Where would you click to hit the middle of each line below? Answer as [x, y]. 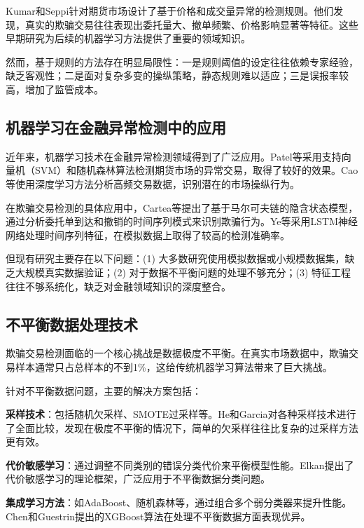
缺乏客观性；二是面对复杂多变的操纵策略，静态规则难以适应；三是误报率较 [177, 75]
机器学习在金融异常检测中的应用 [116, 127]
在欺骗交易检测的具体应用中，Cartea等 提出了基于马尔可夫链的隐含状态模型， [182, 207]
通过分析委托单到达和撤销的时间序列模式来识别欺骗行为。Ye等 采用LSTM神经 [182, 221]
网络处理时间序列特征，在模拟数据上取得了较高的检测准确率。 [148, 235]
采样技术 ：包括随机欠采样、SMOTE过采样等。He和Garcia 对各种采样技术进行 [181, 414]
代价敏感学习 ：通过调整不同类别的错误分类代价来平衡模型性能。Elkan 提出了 [180, 465]
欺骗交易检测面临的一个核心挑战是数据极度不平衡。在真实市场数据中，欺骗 [177, 353]
